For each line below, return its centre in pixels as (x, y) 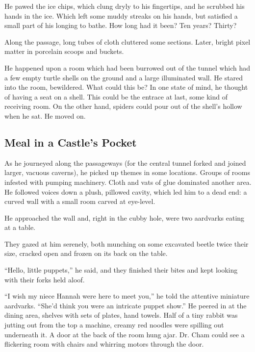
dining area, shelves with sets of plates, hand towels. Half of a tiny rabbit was (121, 315)
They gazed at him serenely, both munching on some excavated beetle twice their (127, 243)
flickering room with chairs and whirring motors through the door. (104, 344)
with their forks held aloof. (45, 279)
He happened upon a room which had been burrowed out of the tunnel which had (127, 67)
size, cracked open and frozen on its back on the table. (86, 253)
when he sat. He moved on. (45, 115)
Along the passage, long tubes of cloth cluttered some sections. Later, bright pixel (127, 41)
